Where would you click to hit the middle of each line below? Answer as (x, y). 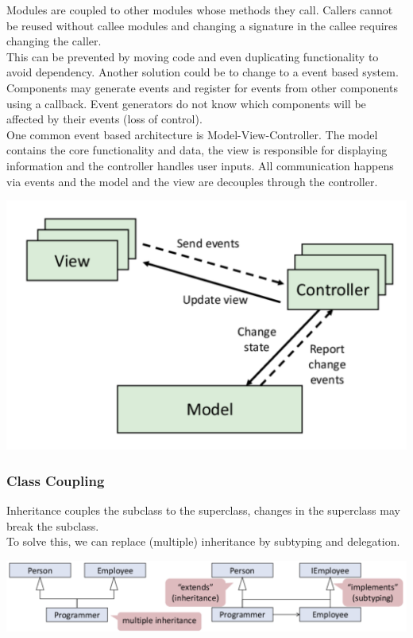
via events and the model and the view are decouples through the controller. (192, 181)
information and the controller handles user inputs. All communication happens (200, 165)
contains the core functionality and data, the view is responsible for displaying (197, 150)
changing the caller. (54, 41)
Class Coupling (56, 480)
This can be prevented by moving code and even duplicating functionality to (193, 56)
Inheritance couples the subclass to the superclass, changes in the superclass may (203, 510)
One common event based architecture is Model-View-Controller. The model (192, 134)
